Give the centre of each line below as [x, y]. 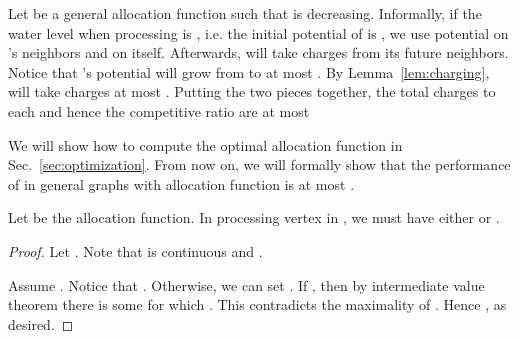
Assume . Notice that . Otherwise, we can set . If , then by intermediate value [246, 284]
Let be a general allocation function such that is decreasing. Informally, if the [245, 13]
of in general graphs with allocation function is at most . [181, 183]
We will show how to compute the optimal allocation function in [205, 144]
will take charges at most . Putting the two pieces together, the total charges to [252, 91]
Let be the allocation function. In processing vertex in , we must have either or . [254, 217]
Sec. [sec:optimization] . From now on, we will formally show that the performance [259, 164]
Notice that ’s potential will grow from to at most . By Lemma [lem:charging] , [249, 71]
